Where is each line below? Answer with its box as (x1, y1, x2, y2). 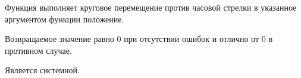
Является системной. (5, 64, 80, 76)
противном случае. (5, 44, 72, 56)
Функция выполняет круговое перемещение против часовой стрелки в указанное (5, 1, 297, 13)
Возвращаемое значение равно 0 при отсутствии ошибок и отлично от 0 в (5, 32, 273, 45)
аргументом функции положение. (5, 12, 124, 25)
